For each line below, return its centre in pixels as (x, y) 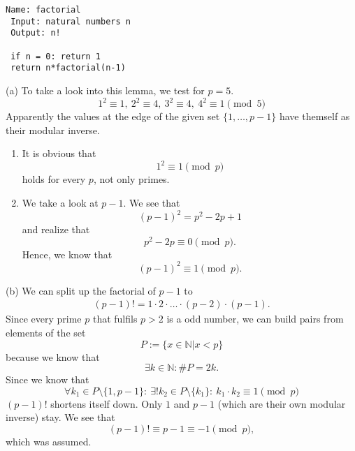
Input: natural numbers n (71, 21)
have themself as (314, 116)
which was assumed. (49, 441)
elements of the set (46, 332)
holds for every (54, 179)
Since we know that (48, 379)
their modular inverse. (53, 130)
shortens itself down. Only (107, 403)
